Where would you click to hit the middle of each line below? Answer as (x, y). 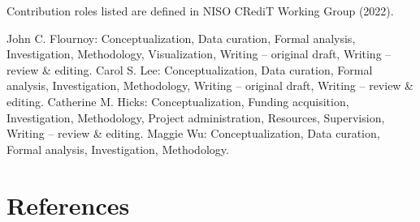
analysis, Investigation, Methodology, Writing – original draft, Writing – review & (210, 85)
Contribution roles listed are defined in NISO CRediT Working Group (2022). (200, 11)
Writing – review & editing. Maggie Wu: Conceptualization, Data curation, (193, 133)
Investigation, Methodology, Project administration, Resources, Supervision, (196, 117)
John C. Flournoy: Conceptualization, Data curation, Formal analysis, (181, 38)
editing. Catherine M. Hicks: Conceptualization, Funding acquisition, (178, 101)
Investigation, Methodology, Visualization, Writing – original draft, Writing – (199, 54)
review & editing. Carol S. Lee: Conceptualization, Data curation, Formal (190, 69)
